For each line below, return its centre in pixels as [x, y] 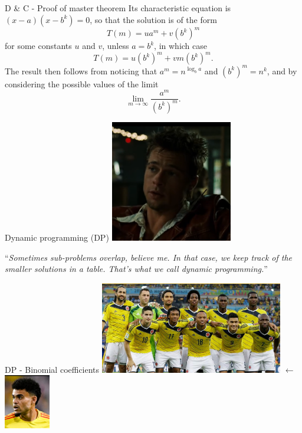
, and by [282, 70]
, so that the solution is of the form [153, 19]
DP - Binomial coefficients [52, 369]
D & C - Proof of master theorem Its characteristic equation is [118, 8]
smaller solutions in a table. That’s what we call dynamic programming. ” [136, 269]
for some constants [38, 46]
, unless [116, 46]
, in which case [180, 46]
